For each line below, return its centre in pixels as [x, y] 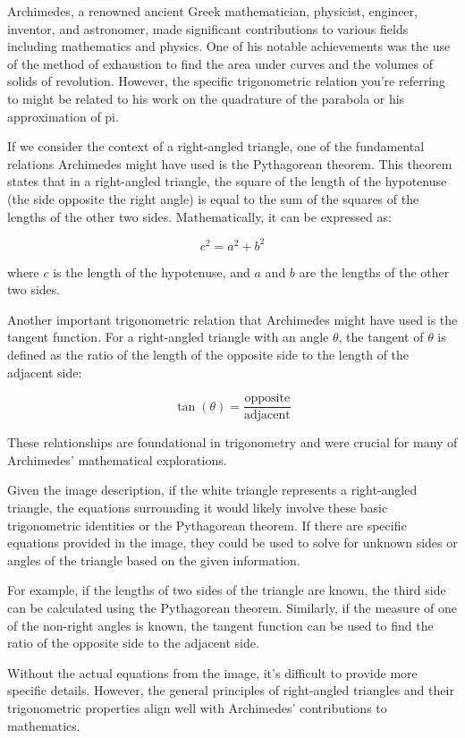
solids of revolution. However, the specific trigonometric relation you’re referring [226, 81]
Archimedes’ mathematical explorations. [117, 459]
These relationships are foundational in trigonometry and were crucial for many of [232, 442]
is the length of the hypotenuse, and [152, 271]
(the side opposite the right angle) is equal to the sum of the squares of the [213, 198]
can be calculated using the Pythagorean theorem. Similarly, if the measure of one [232, 607]
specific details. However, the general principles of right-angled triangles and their [231, 690]
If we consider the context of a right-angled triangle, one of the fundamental [216, 146]
